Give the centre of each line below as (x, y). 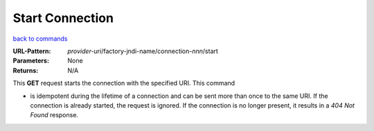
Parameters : (31, 61)
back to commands (40, 39)
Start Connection (63, 18)
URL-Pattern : (32, 51)
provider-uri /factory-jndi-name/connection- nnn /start (143, 51)
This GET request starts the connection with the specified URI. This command (124, 83)
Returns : (26, 70)
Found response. (54, 115)
